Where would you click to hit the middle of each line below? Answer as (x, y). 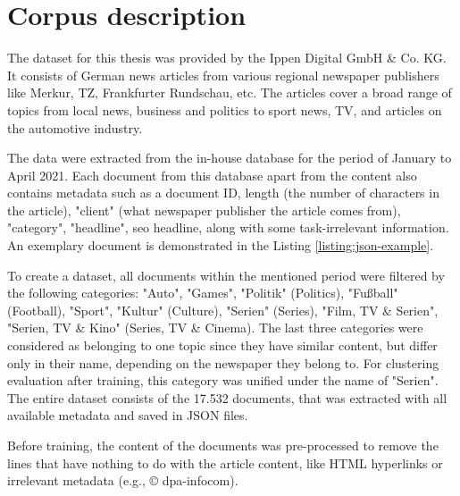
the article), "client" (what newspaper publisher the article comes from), (204, 210)
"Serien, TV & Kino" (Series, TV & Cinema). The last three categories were (215, 328)
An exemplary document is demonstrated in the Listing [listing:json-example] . (221, 245)
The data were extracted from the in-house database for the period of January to (230, 158)
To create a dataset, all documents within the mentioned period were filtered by (226, 275)
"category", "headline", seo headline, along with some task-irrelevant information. (228, 227)
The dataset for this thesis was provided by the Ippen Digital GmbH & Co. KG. (227, 58)
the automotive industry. (75, 127)
